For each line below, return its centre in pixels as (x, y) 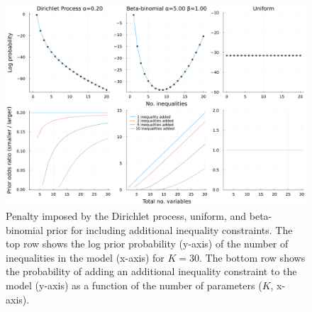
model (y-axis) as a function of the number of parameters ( (134, 285)
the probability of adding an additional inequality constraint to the (151, 271)
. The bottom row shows (252, 257)
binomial (24, 229)
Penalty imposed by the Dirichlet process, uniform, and (126, 215)
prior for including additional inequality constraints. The (169, 229)
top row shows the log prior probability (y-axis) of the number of (147, 244)
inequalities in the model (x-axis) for (85, 257)
